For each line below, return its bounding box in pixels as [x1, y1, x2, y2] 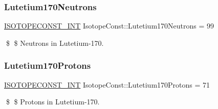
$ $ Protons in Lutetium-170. [6, 96, 100, 107]
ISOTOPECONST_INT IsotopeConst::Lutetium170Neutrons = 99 [4, 20, 214, 31]
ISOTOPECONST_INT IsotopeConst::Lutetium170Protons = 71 [4, 79, 210, 90]
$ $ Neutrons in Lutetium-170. [6, 37, 104, 48]
